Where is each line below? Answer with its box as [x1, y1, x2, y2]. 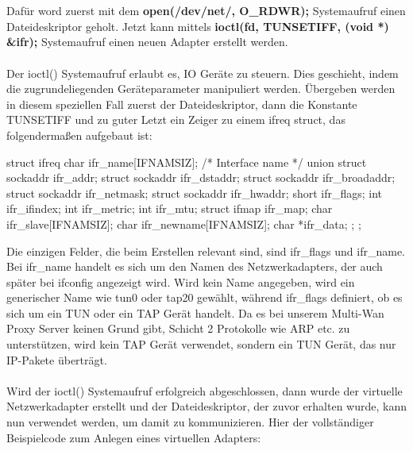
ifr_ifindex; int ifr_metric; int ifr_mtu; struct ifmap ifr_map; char [6, 200, 333, 217]
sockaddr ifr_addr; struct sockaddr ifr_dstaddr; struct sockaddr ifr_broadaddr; [6, 169, 396, 186]
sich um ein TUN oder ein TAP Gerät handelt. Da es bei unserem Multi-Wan [6, 304, 384, 321]
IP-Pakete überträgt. [6, 351, 107, 368]
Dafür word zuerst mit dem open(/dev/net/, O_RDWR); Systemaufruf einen [6, 2, 406, 19]
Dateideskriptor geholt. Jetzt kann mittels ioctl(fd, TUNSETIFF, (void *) [6, 17, 389, 34]
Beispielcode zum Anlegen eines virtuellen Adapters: [6, 429, 261, 445]
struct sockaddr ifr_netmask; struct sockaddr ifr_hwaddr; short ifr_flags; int [6, 184, 383, 201]
